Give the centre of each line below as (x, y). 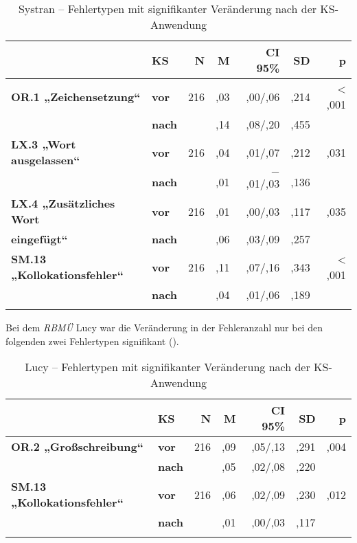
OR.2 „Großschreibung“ (77, 447)
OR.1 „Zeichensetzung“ (76, 96)
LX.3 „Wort (44, 144)
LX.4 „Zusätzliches (63, 203)
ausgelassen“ (46, 160)
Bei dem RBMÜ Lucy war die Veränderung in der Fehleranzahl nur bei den (164, 327)
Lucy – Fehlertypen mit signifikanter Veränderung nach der (168, 367)
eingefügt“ (39, 239)
